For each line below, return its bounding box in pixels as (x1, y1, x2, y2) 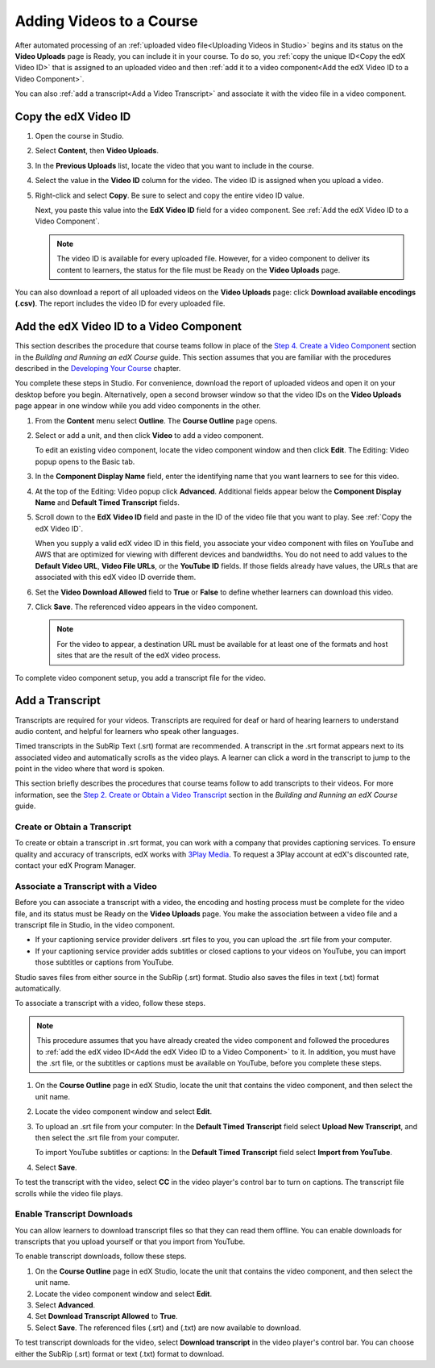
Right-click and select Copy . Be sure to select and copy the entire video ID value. (35, 190, 305, 200)
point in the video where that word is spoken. (14, 764, 165, 774)
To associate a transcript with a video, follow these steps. (14, 999, 205, 1008)
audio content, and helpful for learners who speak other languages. (14, 726, 239, 736)
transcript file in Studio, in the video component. (14, 920, 175, 930)
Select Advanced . (35, 1299, 96, 1310)
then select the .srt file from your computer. (35, 1132, 180, 1142)
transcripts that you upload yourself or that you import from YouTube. (14, 1237, 246, 1246)
